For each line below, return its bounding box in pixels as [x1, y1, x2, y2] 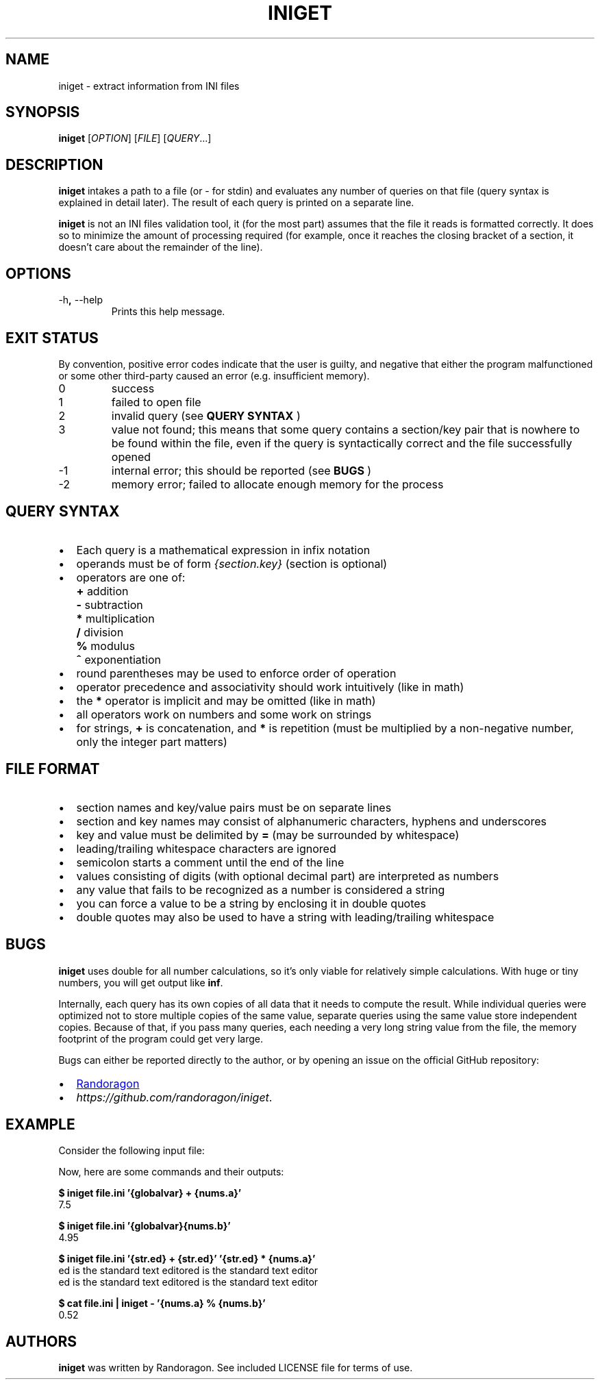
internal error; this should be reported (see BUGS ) [111, 463, 372, 477]
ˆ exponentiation [76, 652, 161, 666]
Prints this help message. [111, 305, 225, 318]
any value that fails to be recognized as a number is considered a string [76, 882, 445, 897]
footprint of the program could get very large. [58, 1032, 264, 1045]
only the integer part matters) [76, 734, 227, 749]
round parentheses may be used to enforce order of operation [76, 666, 397, 680]
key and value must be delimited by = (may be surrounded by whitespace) [76, 827, 460, 842]
